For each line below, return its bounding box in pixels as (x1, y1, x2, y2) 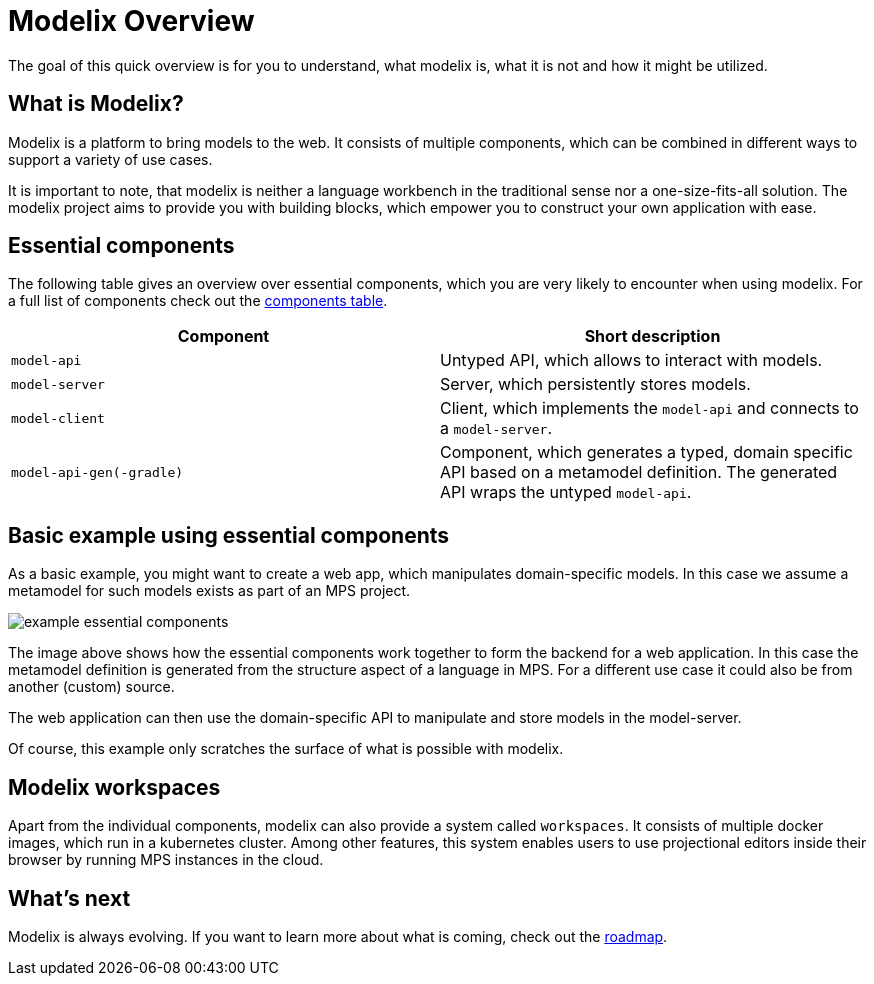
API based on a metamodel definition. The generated (440, 462, 838, 483)
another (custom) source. (8, 678, 175, 696)
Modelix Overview (8, 4, 255, 38)
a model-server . (440, 418, 553, 439)
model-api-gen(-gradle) (11, 464, 184, 480)
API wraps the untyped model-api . (440, 482, 692, 503)
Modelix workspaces (8, 774, 221, 800)
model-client (11, 410, 105, 426)
